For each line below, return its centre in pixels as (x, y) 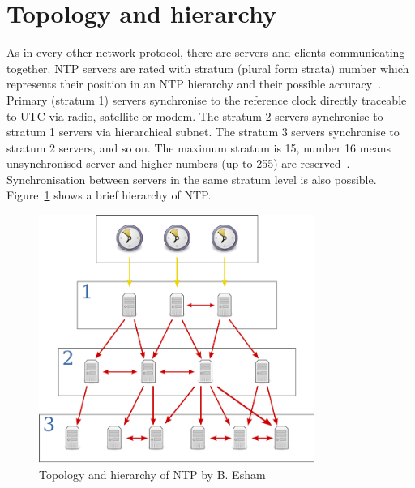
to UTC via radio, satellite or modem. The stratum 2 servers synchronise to (195, 116)
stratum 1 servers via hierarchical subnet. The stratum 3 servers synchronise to (203, 132)
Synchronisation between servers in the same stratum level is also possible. (192, 179)
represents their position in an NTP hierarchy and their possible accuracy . (194, 84)
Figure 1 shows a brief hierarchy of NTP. (109, 195)
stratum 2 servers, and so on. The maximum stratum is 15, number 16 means (199, 147)
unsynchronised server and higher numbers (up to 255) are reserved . (178, 163)
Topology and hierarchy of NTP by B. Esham (152, 475)
